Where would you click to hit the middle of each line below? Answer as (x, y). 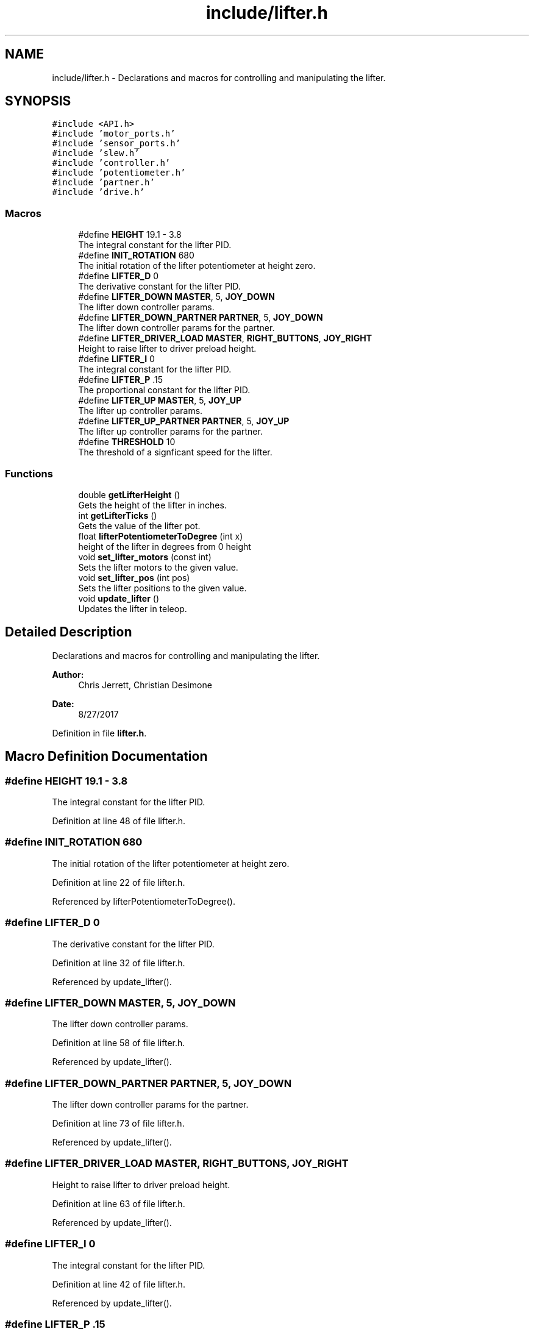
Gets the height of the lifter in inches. (152, 505)
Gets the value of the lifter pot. (139, 526)
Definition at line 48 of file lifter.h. (119, 821)
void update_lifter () (119, 598)
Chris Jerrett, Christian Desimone (145, 685)
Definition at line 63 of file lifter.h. (119, 1203)
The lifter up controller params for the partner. (170, 432)
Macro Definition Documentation (106, 757)
